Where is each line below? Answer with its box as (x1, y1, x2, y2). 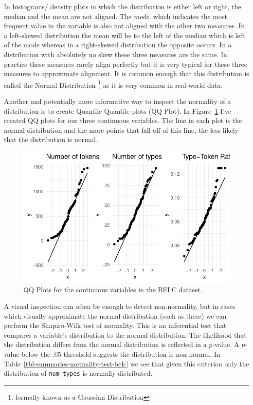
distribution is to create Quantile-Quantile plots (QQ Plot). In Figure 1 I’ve (4, 105, 232, 116)
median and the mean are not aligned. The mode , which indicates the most (4, 11, 228, 21)
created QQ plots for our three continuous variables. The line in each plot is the (4, 115, 242, 125)
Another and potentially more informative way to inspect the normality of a (4, 96, 231, 106)
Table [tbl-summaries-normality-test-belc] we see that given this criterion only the (4, 358, 249, 368)
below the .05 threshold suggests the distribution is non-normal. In (21, 348, 220, 359)
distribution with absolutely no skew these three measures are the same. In (4, 49, 227, 59)
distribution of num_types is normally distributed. (4, 368, 153, 378)
